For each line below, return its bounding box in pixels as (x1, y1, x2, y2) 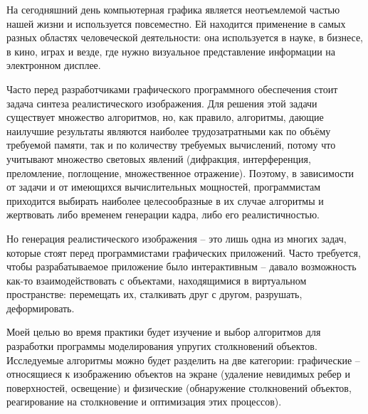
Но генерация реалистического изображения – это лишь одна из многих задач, (6, 230, 347, 245)
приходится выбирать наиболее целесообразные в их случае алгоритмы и (6, 193, 324, 208)
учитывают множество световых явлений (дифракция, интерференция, (6, 151, 311, 166)
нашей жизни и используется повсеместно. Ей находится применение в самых (6, 16, 346, 31)
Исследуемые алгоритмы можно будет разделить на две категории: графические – (6, 352, 360, 367)
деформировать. (6, 300, 75, 315)
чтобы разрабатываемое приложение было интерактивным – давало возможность (6, 259, 357, 274)
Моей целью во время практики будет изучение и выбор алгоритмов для (6, 324, 321, 339)
